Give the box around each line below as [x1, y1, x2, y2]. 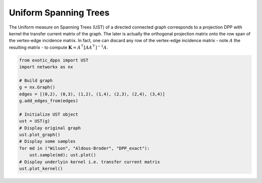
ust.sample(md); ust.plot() [29, 152, 97, 158]
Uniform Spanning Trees [9, 7, 110, 18]
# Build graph [19, 77, 53, 83]
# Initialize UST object [19, 111, 79, 117]
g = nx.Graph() [19, 85, 55, 90]
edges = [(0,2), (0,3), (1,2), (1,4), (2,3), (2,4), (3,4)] [19, 91, 165, 97]
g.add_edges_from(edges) [19, 98, 79, 104]
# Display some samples [19, 138, 76, 144]
